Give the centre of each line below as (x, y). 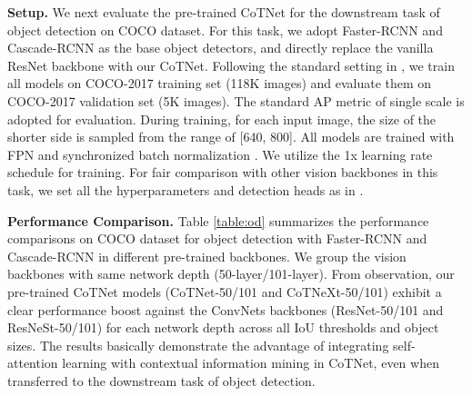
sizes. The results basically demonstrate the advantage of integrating (198, 345)
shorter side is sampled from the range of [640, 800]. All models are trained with (231, 137)
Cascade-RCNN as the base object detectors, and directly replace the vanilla (221, 48)
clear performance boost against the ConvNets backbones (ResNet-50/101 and (226, 309)
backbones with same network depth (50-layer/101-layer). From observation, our (231, 274)
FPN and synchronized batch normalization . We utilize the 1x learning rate (220, 154)
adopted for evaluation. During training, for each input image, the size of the (222, 119)
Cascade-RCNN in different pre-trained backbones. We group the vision (207, 256)
